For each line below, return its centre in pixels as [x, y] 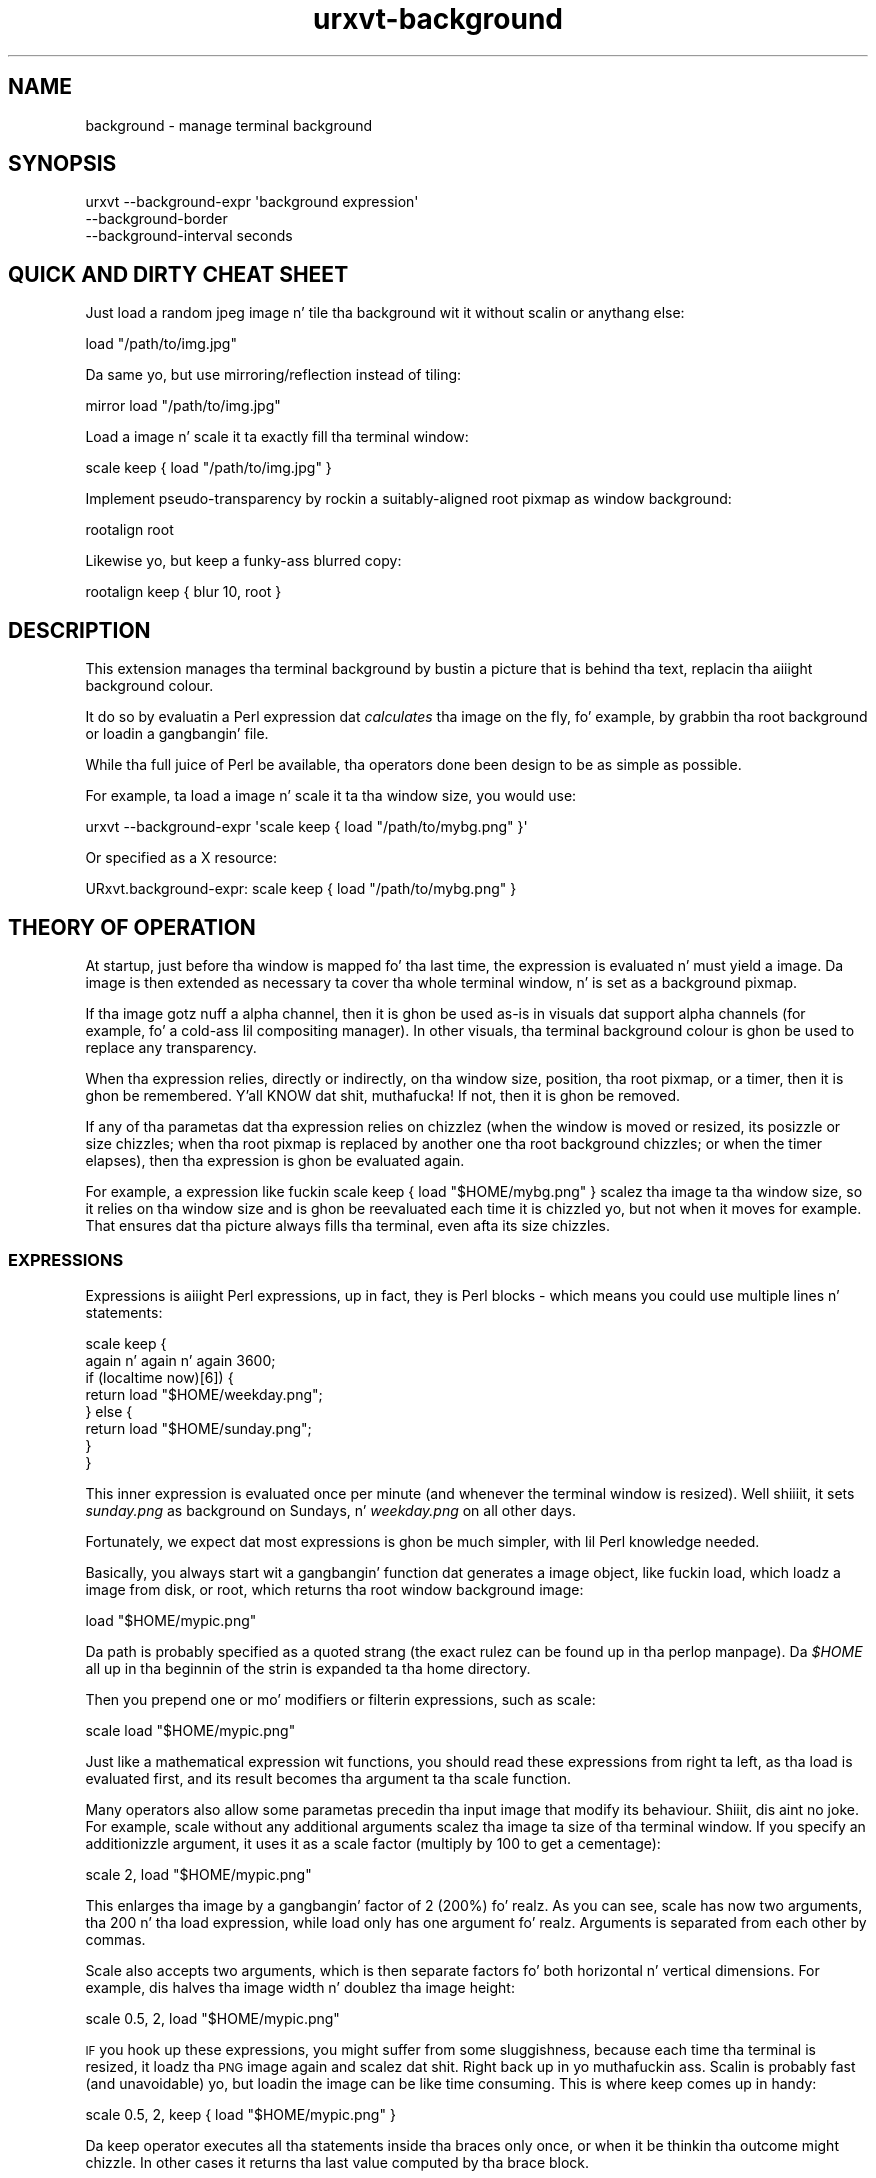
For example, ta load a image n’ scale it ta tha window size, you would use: [331, 796]
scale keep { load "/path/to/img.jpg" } [208, 468]
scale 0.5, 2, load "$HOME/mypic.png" [212, 2018]
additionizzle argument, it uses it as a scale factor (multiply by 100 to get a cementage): [373, 1843]
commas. [115, 1939]
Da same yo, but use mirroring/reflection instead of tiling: [273, 375]
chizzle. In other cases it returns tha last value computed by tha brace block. [337, 2162]
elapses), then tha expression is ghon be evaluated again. [275, 1160]
